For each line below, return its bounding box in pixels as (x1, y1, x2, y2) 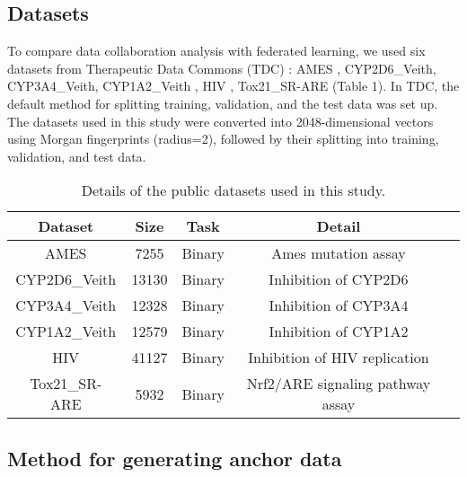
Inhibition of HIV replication (248, 347, 429, 368)
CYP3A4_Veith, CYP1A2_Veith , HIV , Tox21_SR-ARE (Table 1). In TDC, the (7, 76, 460, 95)
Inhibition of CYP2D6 (269, 269, 409, 290)
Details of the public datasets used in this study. (81, 180, 386, 201)
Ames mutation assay (271, 243, 406, 264)
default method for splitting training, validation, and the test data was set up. (7, 93, 438, 112)
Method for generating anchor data (7, 444, 342, 472)
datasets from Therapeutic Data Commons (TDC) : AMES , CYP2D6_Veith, (7, 58, 436, 77)
